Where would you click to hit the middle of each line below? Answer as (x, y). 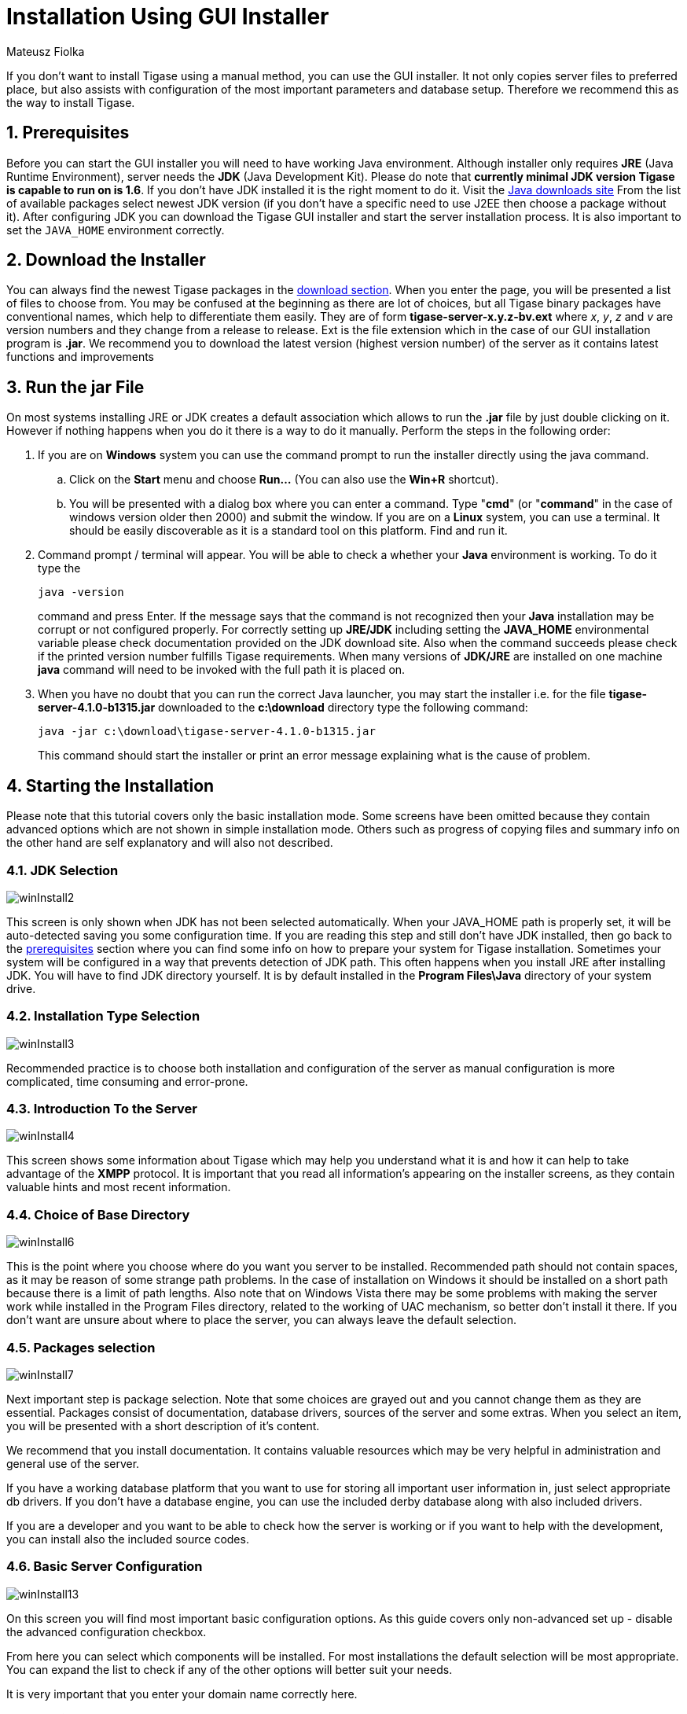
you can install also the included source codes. (128, 1539)
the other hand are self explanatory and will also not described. (170, 843)
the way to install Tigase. (71, 102)
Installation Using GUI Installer (168, 17)
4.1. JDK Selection (62, 870)
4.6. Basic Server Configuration (105, 1567)
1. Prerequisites (68, 133)
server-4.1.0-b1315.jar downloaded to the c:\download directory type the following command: (283, 708)
